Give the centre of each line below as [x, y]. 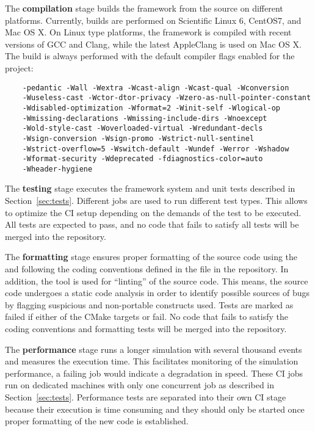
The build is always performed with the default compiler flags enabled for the [150, 56]
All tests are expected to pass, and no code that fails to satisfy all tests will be [152, 224]
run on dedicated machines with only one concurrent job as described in [140, 385]
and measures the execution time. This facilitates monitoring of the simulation [152, 361]
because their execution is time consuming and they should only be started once [155, 409]
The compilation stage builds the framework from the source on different [144, 8]
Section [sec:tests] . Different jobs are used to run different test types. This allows [156, 201]
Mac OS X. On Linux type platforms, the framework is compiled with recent [148, 32]
